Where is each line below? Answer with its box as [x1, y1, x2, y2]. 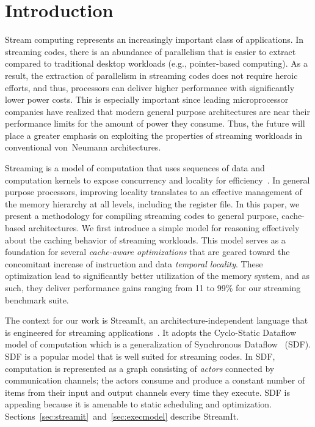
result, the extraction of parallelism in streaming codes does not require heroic [5, 69, 298, 81]
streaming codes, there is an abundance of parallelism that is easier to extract [5, 45, 296, 58]
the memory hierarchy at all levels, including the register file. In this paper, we [5, 197, 300, 210]
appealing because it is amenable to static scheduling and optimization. [5, 398, 272, 410]
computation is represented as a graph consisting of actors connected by [5, 362, 275, 374]
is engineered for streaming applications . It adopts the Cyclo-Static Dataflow [5, 325, 297, 338]
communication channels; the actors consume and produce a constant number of [5, 374, 305, 387]
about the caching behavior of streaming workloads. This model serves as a [5, 233, 286, 246]
